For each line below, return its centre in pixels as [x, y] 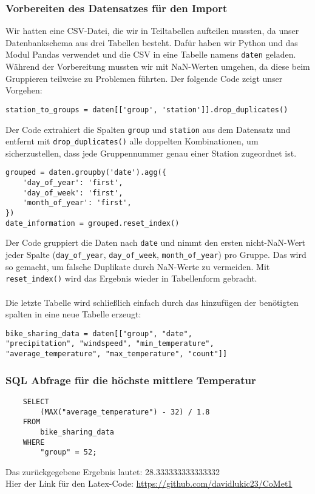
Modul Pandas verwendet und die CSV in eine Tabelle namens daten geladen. [151, 54]
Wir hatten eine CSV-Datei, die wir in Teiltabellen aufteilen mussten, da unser [152, 31]
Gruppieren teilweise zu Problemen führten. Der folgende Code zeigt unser [144, 78]
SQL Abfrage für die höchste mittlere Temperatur [131, 380]
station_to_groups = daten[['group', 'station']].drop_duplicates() [147, 110]
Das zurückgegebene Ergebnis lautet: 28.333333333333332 [113, 471]
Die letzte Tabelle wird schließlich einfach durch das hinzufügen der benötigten [152, 302]
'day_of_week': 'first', [73, 193]
